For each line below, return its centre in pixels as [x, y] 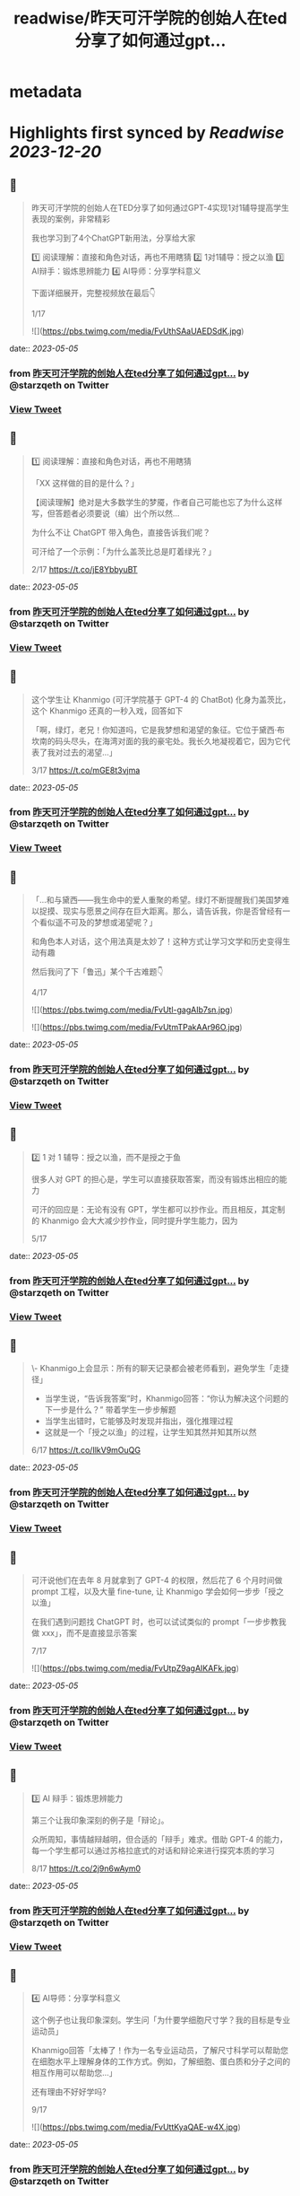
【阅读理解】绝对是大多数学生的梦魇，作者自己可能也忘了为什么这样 [157, 502]
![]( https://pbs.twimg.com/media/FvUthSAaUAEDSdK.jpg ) [137, 331]
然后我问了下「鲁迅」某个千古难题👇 [97, 972]
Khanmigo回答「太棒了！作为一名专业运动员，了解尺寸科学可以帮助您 [160, 2051]
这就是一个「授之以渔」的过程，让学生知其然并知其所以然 [150, 1432]
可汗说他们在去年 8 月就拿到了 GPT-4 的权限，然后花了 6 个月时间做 [157, 1580]
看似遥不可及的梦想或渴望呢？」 [98, 923]
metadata [46, 92]
